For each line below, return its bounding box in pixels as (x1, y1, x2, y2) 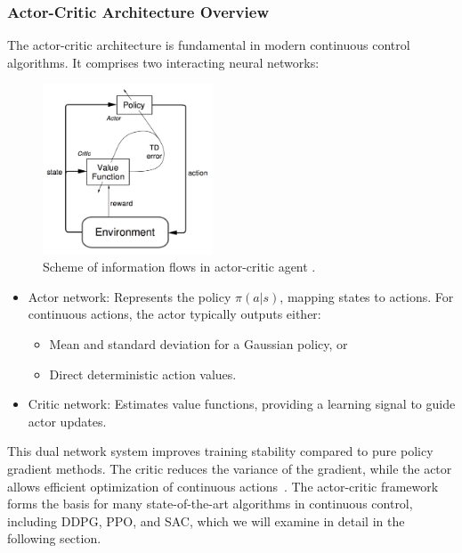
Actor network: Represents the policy (28, 287, 231, 305)
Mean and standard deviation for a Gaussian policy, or (49, 334, 348, 353)
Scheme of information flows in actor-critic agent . (43, 257, 316, 276)
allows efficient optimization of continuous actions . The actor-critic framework (7, 476, 439, 495)
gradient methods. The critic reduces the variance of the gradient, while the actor (7, 459, 452, 477)
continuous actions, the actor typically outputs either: (28, 305, 321, 323)
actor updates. (28, 411, 107, 430)
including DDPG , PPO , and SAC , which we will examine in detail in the (7, 511, 405, 530)
